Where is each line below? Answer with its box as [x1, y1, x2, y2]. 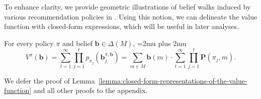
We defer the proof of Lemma [4, 75, 95, 85]
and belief [62, 37, 93, 48]
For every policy [4, 37, 54, 48]
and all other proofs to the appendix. [33, 85, 148, 95]
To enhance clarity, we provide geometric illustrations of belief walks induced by [4, 1, 251, 11]
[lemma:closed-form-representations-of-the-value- [98, 75, 247, 85]
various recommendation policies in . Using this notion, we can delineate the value [4, 11, 257, 21]
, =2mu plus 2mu [133, 37, 187, 48]
